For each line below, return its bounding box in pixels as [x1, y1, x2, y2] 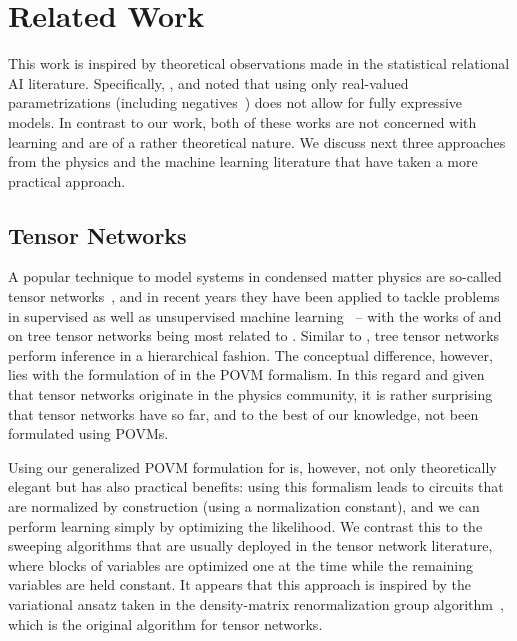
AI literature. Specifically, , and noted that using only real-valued [8, 72, 409, 93]
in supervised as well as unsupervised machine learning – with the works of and [8, 305, 502, 326]
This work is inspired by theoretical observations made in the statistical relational [8, 53, 510, 74]
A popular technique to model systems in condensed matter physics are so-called [8, 266, 502, 287]
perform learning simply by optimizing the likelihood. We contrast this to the [8, 515, 483, 536]
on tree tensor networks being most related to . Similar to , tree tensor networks [8, 325, 500, 346]
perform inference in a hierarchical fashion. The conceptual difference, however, [8, 344, 493, 365]
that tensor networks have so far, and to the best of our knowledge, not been [8, 403, 479, 424]
